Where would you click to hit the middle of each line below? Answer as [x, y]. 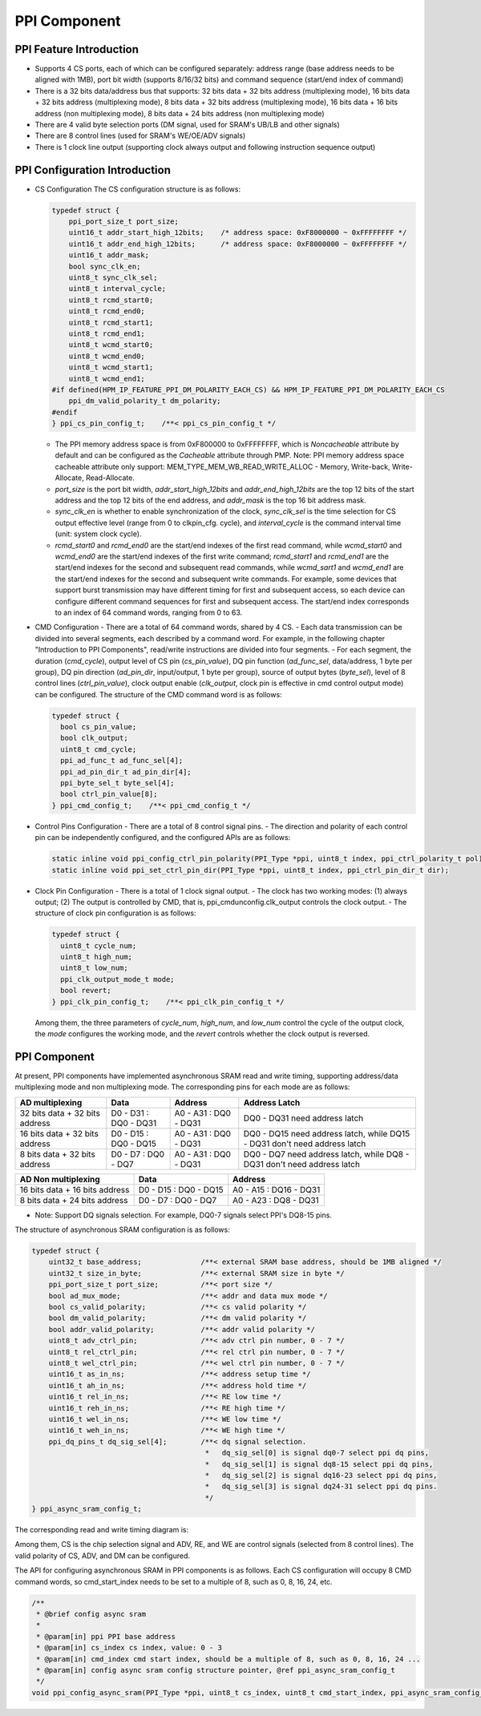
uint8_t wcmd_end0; [107, 356]
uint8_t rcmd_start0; [111, 300]
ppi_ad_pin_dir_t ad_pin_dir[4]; [126, 772]
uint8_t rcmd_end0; [107, 311]
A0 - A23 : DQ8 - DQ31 [276, 1200]
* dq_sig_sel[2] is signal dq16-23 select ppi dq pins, [321, 1475]
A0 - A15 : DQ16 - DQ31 [277, 1189]
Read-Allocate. [110, 478]
